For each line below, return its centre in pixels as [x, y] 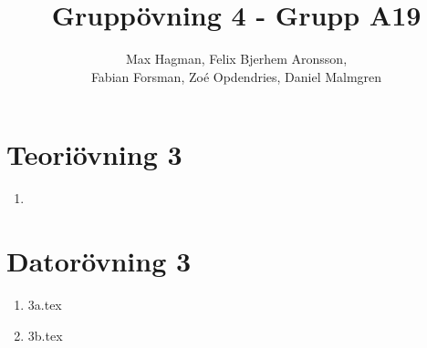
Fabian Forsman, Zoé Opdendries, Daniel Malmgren [236, 76]
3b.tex [45, 335]
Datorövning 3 [99, 261]
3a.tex [45, 304]
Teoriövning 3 [94, 154]
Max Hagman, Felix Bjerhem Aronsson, [236, 59]
